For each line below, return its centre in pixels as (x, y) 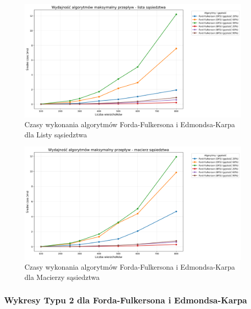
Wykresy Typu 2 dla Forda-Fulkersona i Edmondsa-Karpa (126, 300)
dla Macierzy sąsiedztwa (62, 277)
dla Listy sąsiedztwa (56, 134)
